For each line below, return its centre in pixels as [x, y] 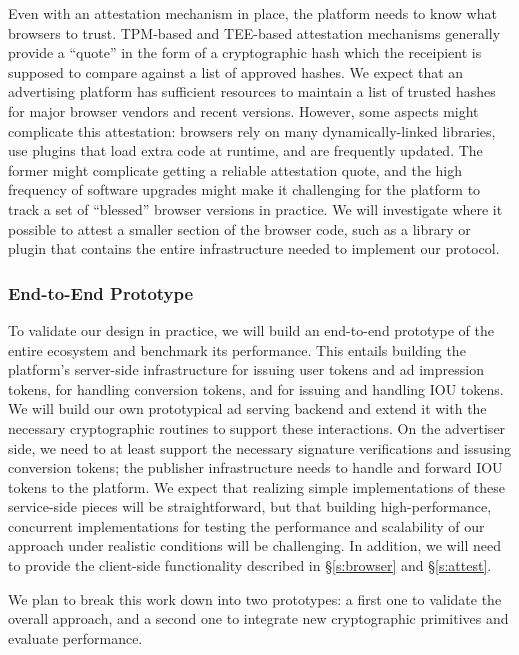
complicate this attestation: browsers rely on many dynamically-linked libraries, [252, 130]
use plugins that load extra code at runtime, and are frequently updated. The [245, 150]
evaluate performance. [75, 637]
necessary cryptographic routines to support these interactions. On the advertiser [257, 427]
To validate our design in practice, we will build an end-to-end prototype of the [251, 329]
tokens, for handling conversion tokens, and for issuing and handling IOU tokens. [256, 388]
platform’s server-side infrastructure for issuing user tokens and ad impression [246, 369]
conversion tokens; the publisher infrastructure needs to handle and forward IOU [255, 467]
